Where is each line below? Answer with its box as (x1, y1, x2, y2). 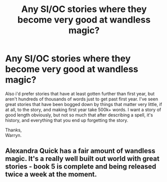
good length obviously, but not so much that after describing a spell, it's (5, 111, 153, 118)
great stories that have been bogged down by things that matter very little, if (5, 101, 162, 107)
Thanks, (5, 126, 22, 133)
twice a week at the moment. (5, 170, 97, 178)
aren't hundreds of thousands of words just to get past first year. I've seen (5, 96, 158, 102)
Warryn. (5, 132, 22, 138)
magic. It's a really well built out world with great (5, 154, 160, 163)
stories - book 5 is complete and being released (5, 162, 156, 171)
